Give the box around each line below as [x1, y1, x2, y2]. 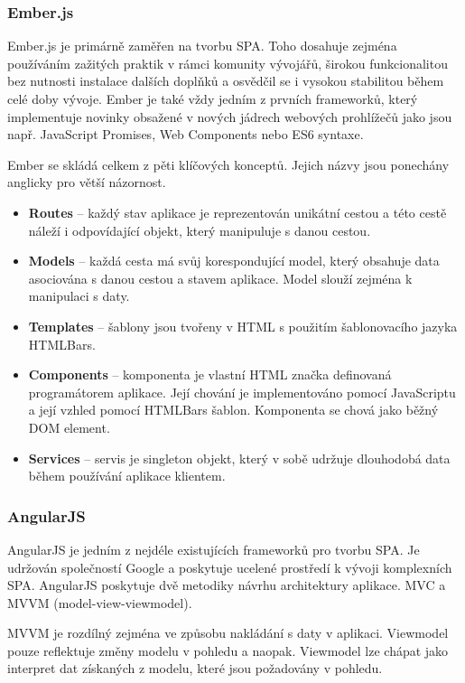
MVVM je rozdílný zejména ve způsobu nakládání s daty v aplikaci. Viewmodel [7, 623, 449, 642]
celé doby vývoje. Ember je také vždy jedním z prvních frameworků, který [7, 89, 418, 108]
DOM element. [28, 417, 110, 436]
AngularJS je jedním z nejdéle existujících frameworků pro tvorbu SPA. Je [7, 539, 420, 558]
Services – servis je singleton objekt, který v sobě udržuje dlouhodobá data [28, 448, 451, 467]
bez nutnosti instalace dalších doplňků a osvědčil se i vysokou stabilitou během [7, 71, 444, 90]
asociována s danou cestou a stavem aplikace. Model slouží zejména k [28, 268, 413, 287]
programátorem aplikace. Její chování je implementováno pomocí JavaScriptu [28, 382, 456, 401]
